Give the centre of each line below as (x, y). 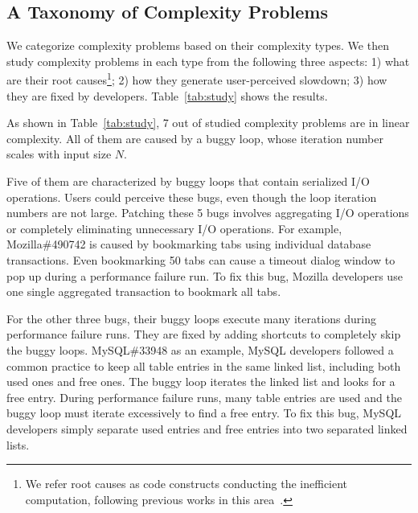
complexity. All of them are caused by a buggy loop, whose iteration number (195, 138)
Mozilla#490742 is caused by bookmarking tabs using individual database (189, 244)
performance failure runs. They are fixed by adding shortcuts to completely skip (204, 334)
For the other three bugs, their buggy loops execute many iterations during (191, 318)
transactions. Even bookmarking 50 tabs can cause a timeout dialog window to (201, 259)
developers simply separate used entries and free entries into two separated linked (207, 428)
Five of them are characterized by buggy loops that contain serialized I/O (188, 181)
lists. (18, 444)
